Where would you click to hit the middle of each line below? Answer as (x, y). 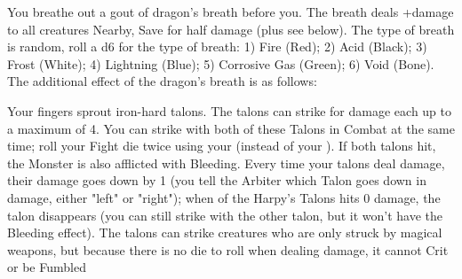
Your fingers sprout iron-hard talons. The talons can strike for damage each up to (230, 110)
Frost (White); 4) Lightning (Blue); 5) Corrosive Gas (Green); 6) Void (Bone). (221, 63)
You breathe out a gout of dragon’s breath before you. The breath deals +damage (231, 12)
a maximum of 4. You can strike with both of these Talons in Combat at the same (231, 128)
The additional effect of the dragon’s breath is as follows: (162, 81)
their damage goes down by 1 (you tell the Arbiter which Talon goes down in (217, 180)
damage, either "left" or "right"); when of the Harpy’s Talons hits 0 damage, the (224, 197)
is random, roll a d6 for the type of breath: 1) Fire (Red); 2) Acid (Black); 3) (217, 46)
